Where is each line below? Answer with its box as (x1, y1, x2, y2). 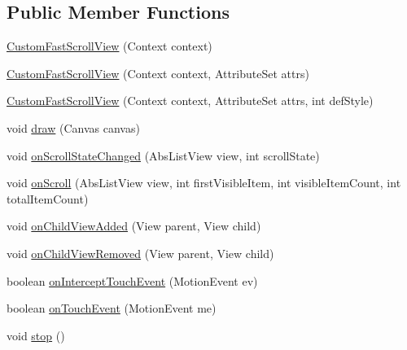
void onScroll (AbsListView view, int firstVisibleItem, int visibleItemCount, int (7, 174, 401, 191)
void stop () (7, 326, 65, 343)
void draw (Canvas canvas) (7, 119, 140, 136)
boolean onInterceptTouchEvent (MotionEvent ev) (7, 272, 258, 289)
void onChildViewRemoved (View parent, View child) (7, 244, 274, 261)
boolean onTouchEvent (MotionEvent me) (7, 300, 217, 317)
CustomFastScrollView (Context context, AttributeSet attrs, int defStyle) (7, 92, 374, 109)
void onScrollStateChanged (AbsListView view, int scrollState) (7, 147, 320, 164)
